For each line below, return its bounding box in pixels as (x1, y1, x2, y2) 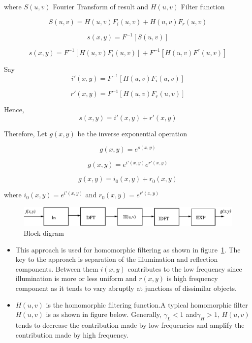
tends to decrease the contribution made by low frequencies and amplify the (15, 319, 245, 330)
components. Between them (15, 263, 98, 274)
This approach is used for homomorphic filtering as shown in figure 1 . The (15, 244, 241, 254)
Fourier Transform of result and (53, 1, 149, 11)
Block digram (24, 227, 64, 238)
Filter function (181, 1, 225, 11)
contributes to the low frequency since (127, 263, 242, 274)
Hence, (4, 104, 24, 115)
